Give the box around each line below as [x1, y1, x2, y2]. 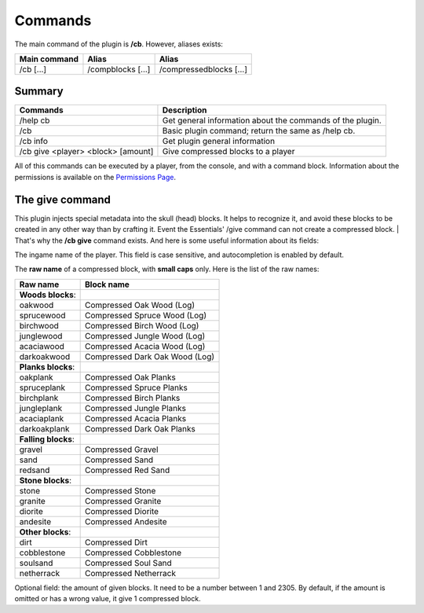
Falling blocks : [19, 433, 75, 444]
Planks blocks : [19, 362, 75, 373]
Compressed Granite [84, 495, 162, 506]
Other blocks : [19, 527, 71, 538]
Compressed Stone [84, 485, 156, 496]
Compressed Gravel [84, 444, 159, 455]
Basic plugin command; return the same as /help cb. [162, 126, 356, 137]
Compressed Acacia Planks [84, 413, 187, 424]
